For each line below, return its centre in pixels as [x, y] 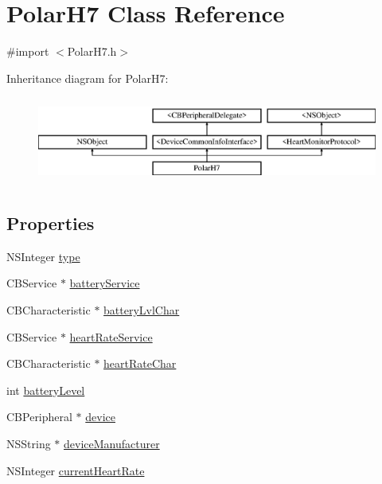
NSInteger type [43, 256]
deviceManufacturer [112, 443]
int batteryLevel [46, 390]
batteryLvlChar [142, 309]
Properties [51, 222]
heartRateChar [140, 363]
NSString [29, 443]
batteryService [105, 283]
